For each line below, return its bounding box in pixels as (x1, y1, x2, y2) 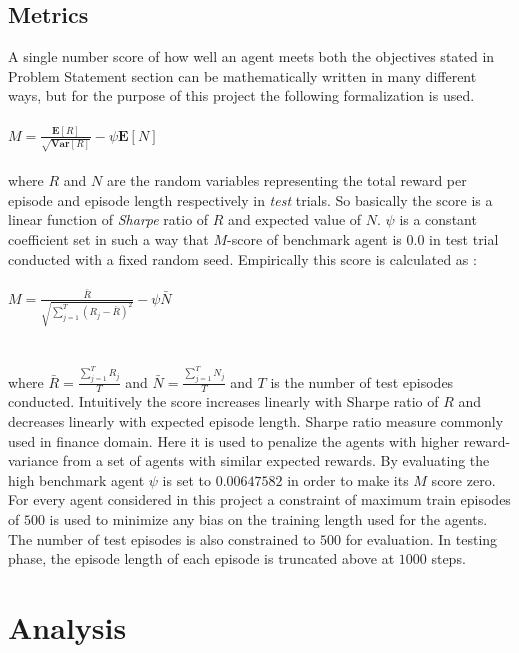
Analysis (8, 606, 127, 647)
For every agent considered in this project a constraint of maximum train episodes (8, 489, 511, 510)
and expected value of (228, 209, 362, 230)
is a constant (399, 209, 477, 230)
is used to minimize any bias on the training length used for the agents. (49, 508, 488, 529)
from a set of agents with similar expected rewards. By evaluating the (62, 450, 490, 471)
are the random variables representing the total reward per (106, 170, 467, 191)
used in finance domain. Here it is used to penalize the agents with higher (8, 430, 460, 451)
